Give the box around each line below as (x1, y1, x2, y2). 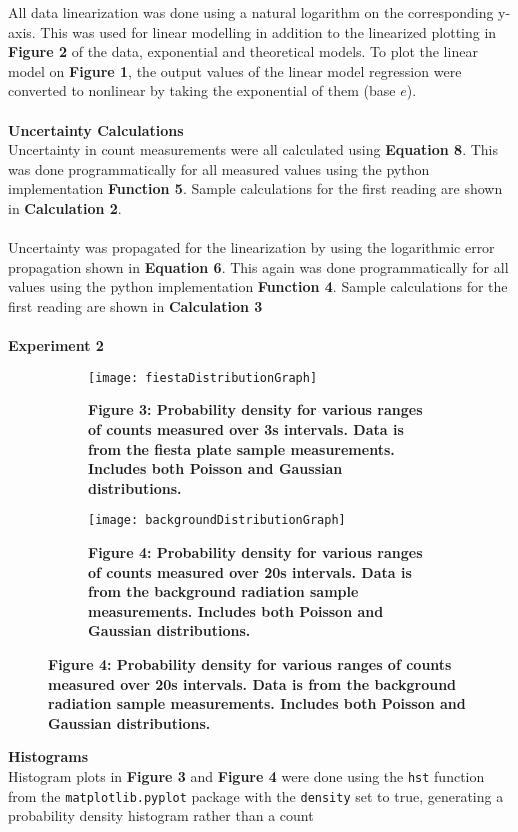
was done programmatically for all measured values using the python (8, 158, 430, 179)
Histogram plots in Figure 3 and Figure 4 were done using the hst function (8, 765, 485, 786)
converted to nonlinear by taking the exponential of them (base (8, 80, 396, 101)
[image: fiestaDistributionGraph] (88, 370, 318, 385)
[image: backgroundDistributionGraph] (88, 513, 346, 528)
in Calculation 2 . (8, 197, 122, 218)
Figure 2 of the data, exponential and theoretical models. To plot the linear (8, 41, 478, 62)
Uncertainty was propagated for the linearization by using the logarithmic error (8, 237, 495, 258)
